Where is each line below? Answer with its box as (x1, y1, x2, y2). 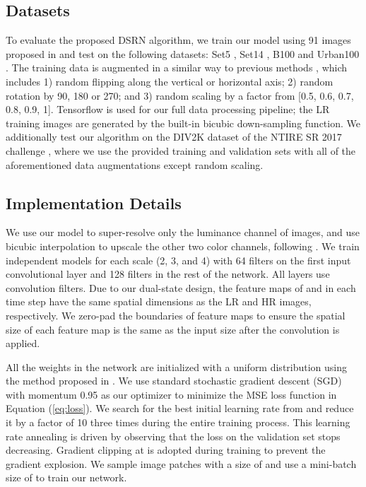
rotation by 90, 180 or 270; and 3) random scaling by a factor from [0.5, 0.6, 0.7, (6, 88, 354, 102)
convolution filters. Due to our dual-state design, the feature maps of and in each (6, 280, 356, 295)
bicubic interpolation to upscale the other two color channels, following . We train (6, 238, 360, 253)
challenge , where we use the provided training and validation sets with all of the (6, 143, 356, 158)
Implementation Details (6, 192, 182, 213)
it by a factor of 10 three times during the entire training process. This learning (6, 415, 350, 430)
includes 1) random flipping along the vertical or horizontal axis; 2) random (6, 74, 333, 88)
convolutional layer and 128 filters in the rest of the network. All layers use (6, 266, 330, 281)
